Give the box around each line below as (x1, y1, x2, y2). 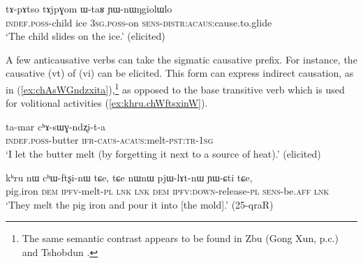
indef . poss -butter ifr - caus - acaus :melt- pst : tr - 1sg (6, 133, 214, 147)
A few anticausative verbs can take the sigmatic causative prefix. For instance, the (6, 52, 357, 66)
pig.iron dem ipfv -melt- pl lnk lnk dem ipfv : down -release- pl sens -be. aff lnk (6, 183, 329, 198)
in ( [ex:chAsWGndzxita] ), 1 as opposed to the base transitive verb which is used (6, 80, 345, 96)
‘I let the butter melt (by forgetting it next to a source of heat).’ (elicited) (6, 146, 321, 160)
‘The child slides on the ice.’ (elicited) (6, 29, 165, 43)
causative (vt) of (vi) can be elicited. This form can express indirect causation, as (6, 66, 354, 80)
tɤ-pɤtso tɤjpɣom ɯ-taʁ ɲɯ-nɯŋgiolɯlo (6, 1, 172, 15)
